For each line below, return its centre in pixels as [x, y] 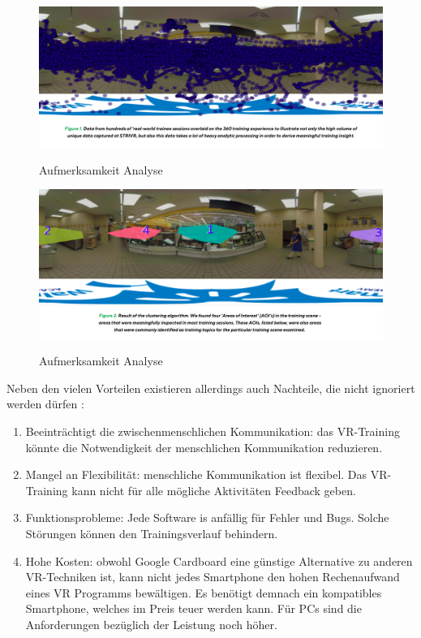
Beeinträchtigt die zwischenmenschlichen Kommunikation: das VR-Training [213, 431]
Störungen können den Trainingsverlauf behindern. [152, 534]
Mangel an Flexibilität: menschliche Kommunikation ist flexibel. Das [196, 474]
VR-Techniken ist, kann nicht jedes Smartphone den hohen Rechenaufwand [213, 577]
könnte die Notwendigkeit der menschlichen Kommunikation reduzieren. [204, 447]
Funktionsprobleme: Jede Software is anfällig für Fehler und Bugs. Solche [207, 517]
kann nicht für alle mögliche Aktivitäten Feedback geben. [214, 490]
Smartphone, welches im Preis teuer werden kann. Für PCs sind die [193, 608]
